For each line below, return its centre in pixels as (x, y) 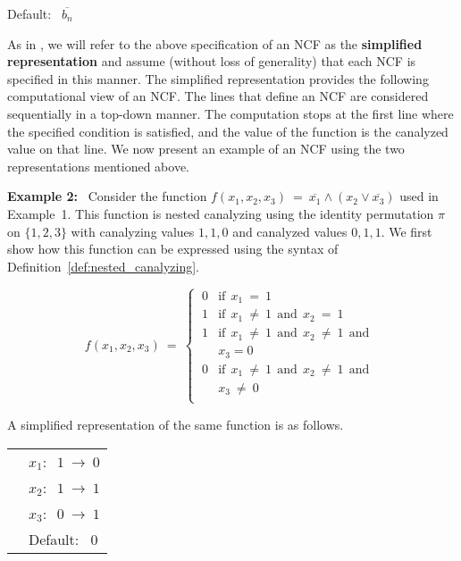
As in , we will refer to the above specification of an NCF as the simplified (215, 43)
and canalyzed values (290, 231)
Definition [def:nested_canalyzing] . (104, 266)
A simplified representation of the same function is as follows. (176, 424)
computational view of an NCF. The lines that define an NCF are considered (218, 96)
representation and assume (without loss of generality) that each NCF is (212, 61)
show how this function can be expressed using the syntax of (173, 249)
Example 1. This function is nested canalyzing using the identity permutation (221, 213)
